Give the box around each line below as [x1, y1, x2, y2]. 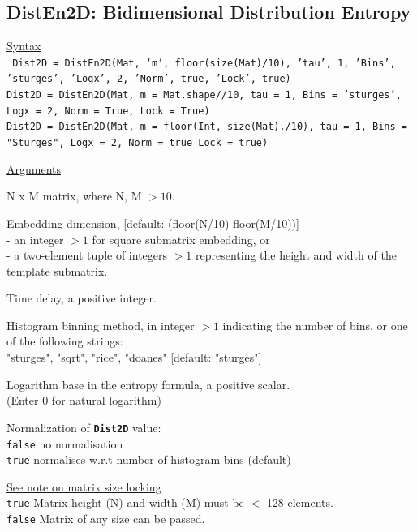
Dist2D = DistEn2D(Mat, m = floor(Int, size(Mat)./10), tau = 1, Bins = [6, 121, 407, 133]
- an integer [6, 230, 64, 247]
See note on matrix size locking [6, 478, 161, 495]
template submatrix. [6, 262, 108, 279]
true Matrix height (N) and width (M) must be [6, 494, 244, 511]
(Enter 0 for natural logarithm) [6, 392, 161, 409]
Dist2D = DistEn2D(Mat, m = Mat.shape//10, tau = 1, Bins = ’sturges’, [6, 89, 402, 101]
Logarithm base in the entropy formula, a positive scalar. [6, 375, 290, 393]
